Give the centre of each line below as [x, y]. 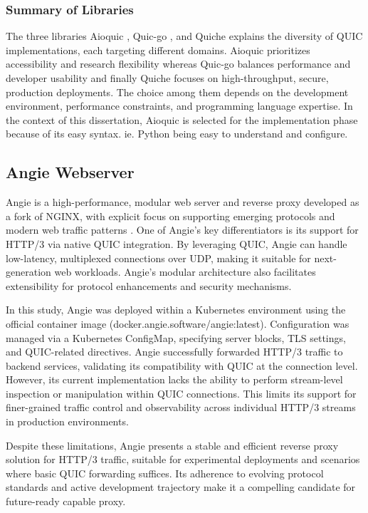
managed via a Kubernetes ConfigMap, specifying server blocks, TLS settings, [176, 337]
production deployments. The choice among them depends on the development [177, 92]
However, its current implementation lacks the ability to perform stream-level [174, 379]
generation [28, 272]
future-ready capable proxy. [66, 501]
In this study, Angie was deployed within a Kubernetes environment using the [176, 310]
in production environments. [67, 421]
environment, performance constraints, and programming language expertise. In [179, 106]
